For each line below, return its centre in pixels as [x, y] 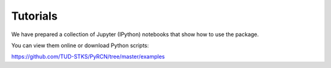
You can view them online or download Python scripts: [80, 45]
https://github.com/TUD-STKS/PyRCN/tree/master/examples [88, 57]
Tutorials [34, 16]
